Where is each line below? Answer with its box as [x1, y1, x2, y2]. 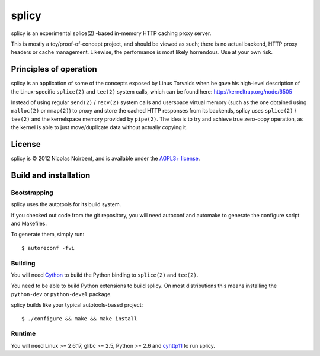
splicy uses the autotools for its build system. [11, 201, 121, 208]
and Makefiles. [11, 220, 47, 227]
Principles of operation [11, 64, 97, 74]
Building [11, 259, 36, 267]
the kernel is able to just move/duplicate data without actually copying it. [11, 124, 188, 131]
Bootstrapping [11, 188, 53, 197]
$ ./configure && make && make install [21, 315, 137, 322]
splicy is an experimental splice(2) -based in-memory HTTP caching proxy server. [11, 30, 212, 37]
